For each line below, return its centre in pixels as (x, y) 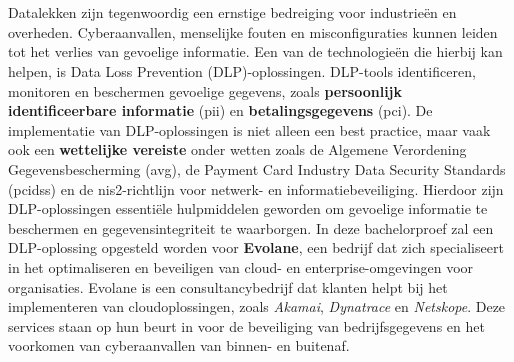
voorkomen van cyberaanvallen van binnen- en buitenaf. (179, 345)
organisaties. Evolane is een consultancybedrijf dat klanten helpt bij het (228, 286)
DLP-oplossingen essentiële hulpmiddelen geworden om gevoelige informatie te (248, 208)
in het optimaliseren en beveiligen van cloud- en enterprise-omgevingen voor (241, 266)
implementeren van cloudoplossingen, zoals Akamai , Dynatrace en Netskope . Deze (257, 306)
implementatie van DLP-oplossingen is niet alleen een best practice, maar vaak (249, 129)
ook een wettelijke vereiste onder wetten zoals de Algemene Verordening (237, 149)
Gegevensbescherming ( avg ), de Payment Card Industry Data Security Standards (257, 168)
